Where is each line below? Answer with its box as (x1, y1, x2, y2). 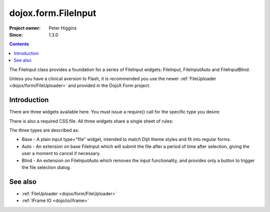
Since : (9, 31, 23, 37)
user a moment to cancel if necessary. (21, 150, 101, 156)
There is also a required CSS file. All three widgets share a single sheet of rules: (9, 118, 173, 124)
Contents (9, 41, 29, 47)
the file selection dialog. (21, 164, 71, 170)
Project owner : (9, 25, 41, 31)
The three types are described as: (9, 127, 79, 133)
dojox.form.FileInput (9, 7, 96, 18)
